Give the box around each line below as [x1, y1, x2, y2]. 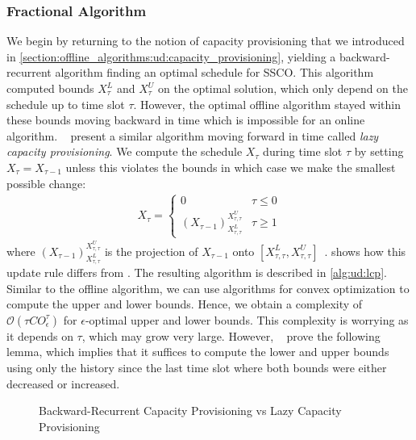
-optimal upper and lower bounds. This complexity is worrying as [85, 311, 409, 328]
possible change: [6, 174, 86, 191]
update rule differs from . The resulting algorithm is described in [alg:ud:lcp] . [6, 264, 387, 281]
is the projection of [104, 242, 198, 259]
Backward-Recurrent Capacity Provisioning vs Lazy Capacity [39, 402, 342, 419]
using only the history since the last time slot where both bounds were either [6, 359, 387, 376]
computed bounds [6, 80, 94, 96]
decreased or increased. [6, 375, 120, 392]
